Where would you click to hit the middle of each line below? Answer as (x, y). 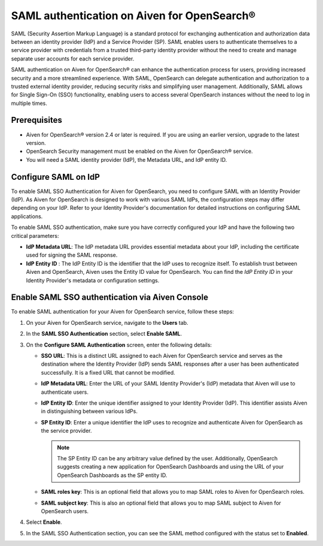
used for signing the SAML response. (72, 255)
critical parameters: (35, 236)
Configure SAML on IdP (55, 177)
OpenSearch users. (65, 511)
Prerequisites (36, 120)
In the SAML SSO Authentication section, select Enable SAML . (104, 334)
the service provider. (66, 431)
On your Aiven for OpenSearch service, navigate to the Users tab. (107, 322)
